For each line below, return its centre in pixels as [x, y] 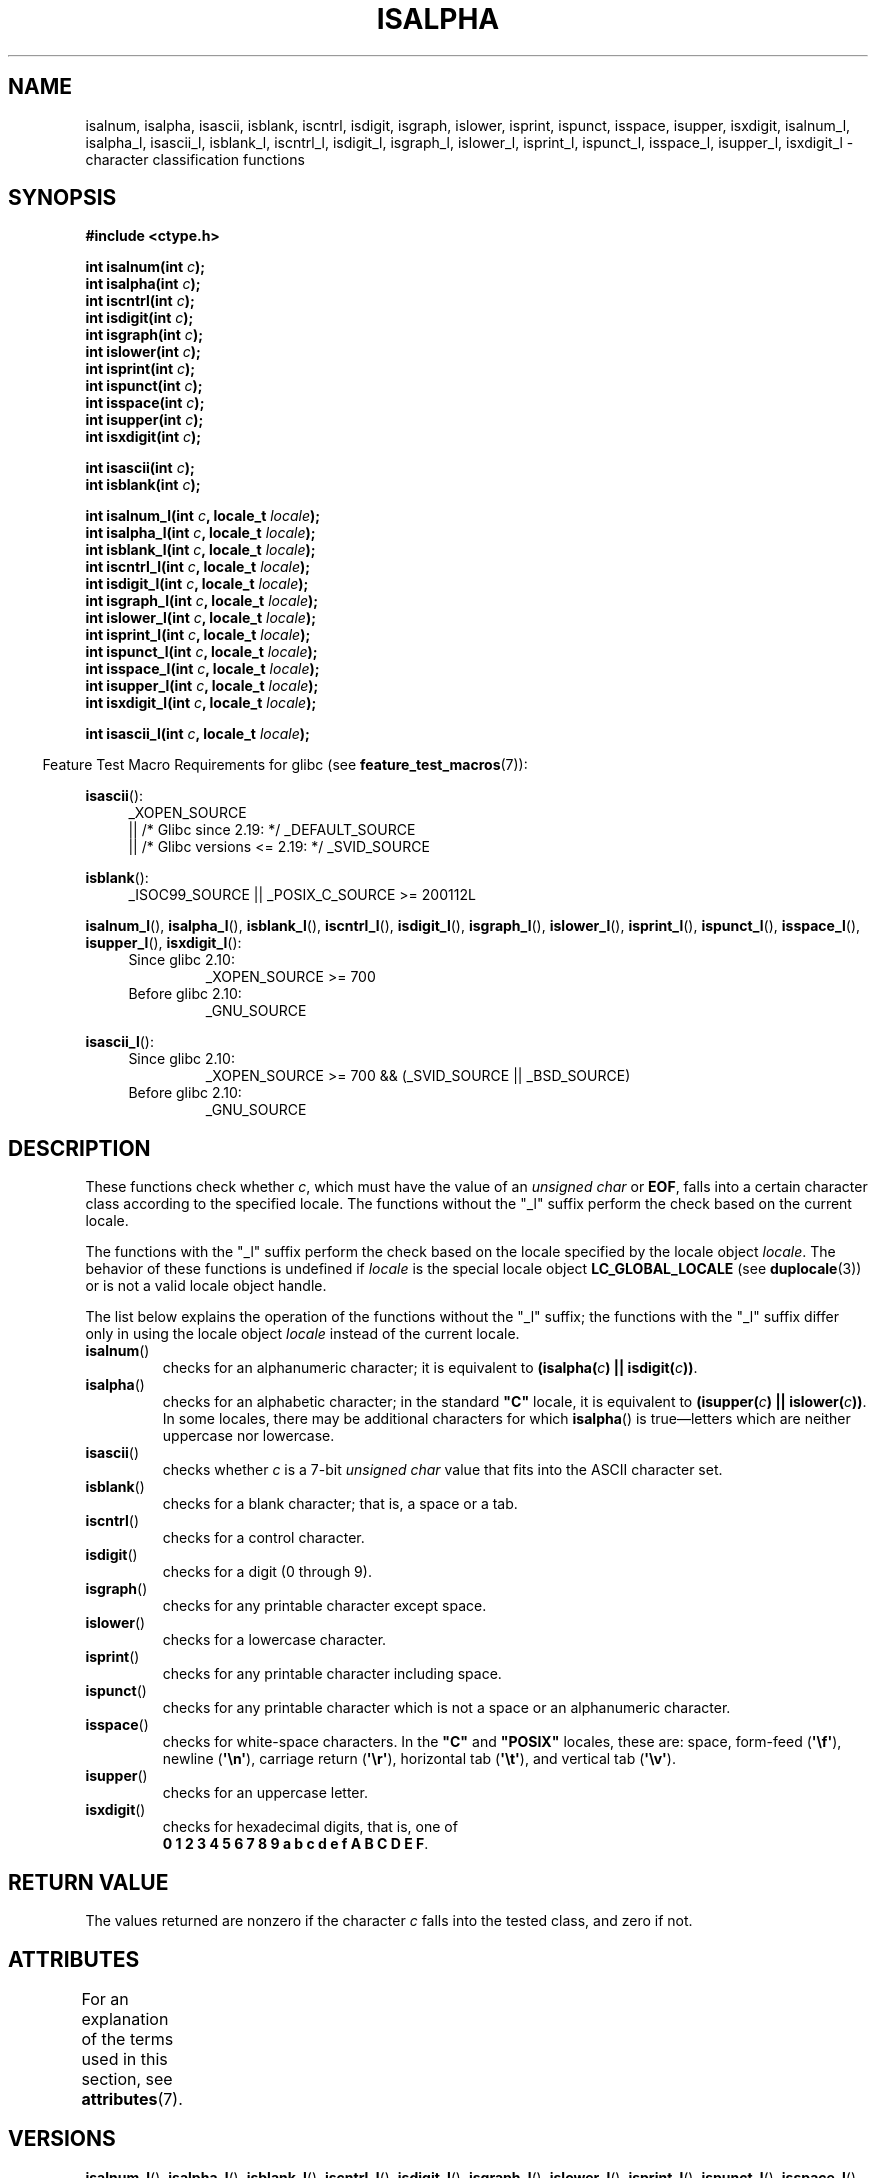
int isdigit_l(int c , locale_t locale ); [197, 584]
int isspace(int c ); [145, 403]
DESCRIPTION [79, 1148]
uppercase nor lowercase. [248, 1436]
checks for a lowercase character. [274, 1640]
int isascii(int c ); [140, 468]
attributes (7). [132, 2098]
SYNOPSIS [62, 198]
